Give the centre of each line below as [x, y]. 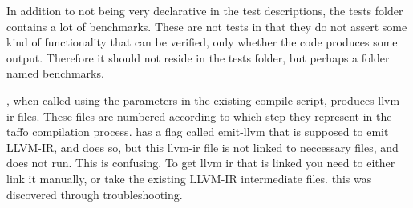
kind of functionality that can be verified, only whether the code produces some [202, 42]
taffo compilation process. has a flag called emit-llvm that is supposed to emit [198, 132]
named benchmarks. [55, 73]
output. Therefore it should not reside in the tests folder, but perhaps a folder [198, 57]
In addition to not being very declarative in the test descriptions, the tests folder [205, 10]
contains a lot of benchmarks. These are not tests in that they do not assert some [207, 26]
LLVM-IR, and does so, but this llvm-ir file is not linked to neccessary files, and [202, 147]
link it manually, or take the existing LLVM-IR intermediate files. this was [189, 178]
